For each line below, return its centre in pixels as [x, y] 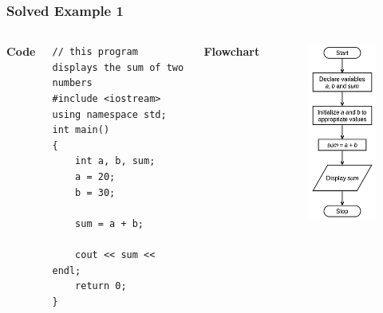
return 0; [101, 286]
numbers [72, 83]
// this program [95, 52]
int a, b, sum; [115, 161]
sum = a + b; [110, 223]
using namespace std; [109, 114]
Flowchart [232, 51]
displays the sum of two [118, 67]
